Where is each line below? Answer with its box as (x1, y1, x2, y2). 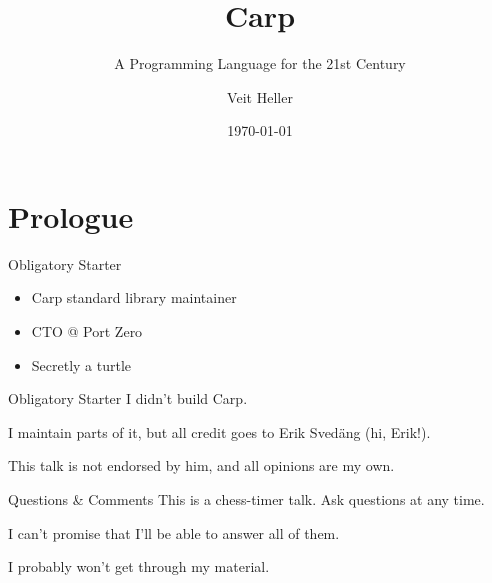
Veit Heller (227, 86, 293, 107)
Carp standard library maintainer (31, 287, 237, 308)
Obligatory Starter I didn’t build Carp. (8, 388, 248, 409)
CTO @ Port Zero (31, 321, 143, 342)
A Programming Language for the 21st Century (114, 53, 406, 74)
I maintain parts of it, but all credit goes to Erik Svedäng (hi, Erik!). (8, 421, 431, 442)
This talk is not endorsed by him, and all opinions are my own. (8, 455, 395, 476)
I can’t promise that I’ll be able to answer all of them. (8, 522, 340, 543)
